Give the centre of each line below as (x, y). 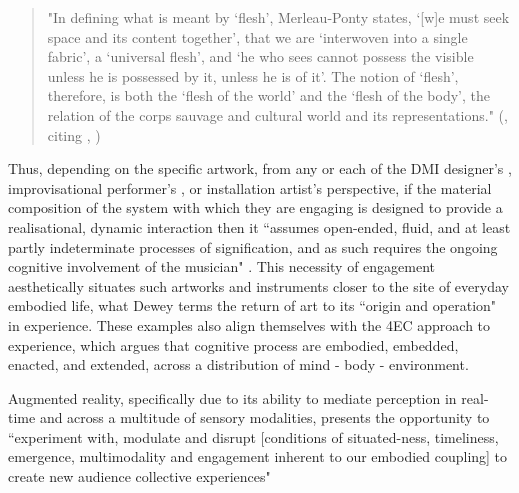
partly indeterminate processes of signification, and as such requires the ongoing (253, 246)
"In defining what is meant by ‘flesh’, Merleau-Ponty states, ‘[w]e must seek (278, 17)
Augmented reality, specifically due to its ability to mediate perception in (232, 397)
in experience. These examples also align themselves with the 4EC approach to (249, 324)
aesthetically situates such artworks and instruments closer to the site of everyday (258, 285)
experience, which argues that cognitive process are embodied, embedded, (233, 344)
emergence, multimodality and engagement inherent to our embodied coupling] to (258, 456)
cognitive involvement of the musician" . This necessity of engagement (222, 266)
